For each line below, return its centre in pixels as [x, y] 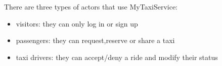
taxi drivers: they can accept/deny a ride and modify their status [117, 57]
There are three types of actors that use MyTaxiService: [91, 6]
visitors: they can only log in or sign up [77, 23]
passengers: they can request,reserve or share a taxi [95, 40]
